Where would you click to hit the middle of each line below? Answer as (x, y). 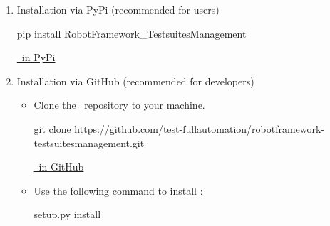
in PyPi (38, 57)
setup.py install (67, 214)
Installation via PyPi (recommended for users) (118, 9)
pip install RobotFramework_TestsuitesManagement (132, 33)
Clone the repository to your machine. (119, 105)
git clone (52, 128)
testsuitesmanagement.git (89, 142)
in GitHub (61, 167)
